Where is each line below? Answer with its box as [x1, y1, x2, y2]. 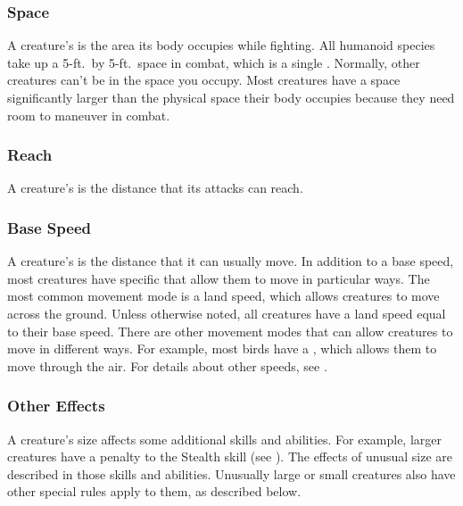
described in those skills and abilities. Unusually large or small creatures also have [7, 464, 456, 483]
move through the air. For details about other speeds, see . [7, 356, 327, 375]
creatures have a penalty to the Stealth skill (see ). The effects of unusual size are [7, 447, 453, 466]
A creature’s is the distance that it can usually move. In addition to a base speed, [7, 252, 454, 270]
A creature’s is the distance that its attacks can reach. [7, 178, 303, 197]
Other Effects [7, 394, 105, 417]
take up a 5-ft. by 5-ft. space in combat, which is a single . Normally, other [7, 53, 420, 71]
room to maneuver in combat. [7, 105, 170, 124]
